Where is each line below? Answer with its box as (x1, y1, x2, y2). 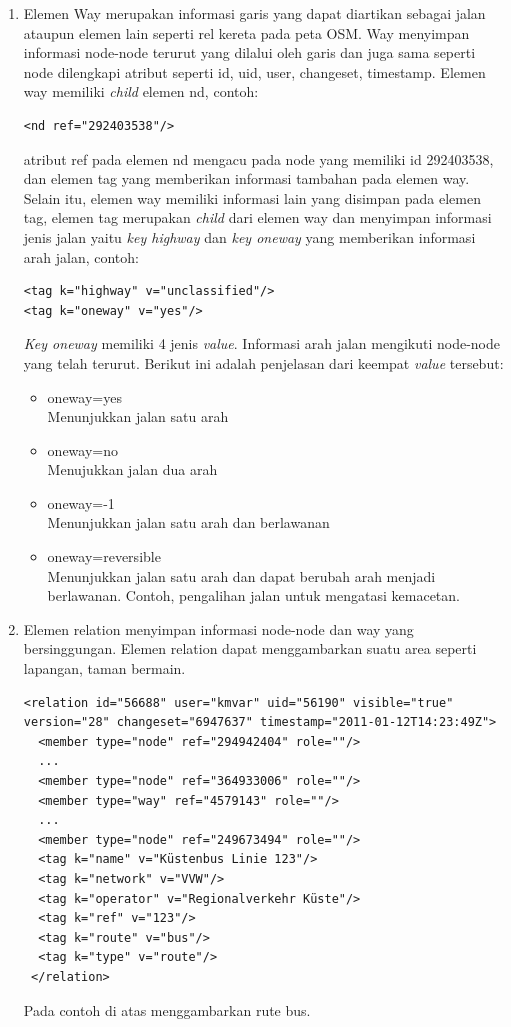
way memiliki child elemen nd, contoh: (23, 81, 259, 102)
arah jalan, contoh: (23, 246, 139, 267)
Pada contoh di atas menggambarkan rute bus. (23, 999, 311, 1020)
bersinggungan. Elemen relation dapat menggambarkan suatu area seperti (23, 638, 477, 659)
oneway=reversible (47, 546, 161, 567)
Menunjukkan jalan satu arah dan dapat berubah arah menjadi (47, 565, 436, 586)
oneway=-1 (47, 492, 115, 513)
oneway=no (47, 439, 118, 460)
